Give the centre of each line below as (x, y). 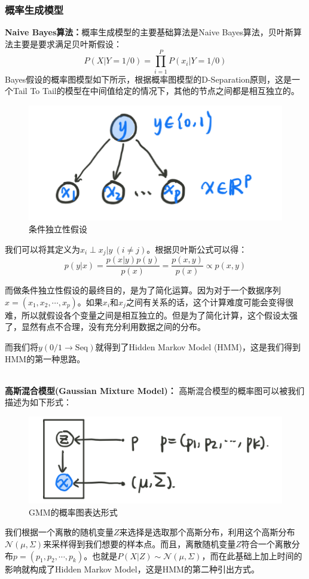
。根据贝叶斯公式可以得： (197, 249)
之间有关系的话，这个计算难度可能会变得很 (209, 301)
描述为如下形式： (38, 402)
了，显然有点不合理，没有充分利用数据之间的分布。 (105, 327)
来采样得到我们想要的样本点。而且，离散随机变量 (140, 543)
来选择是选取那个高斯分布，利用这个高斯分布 (207, 532)
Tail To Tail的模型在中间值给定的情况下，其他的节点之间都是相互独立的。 (156, 91)
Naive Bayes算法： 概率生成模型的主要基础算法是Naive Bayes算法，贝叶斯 (149, 32)
